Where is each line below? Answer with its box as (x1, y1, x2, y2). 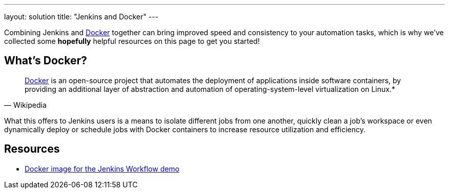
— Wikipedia (4, 100, 47, 109)
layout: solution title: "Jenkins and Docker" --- (4, 12, 158, 21)
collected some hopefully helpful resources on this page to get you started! (4, 37, 260, 45)
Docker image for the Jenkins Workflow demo (25, 164, 180, 173)
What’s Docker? (4, 54, 87, 67)
